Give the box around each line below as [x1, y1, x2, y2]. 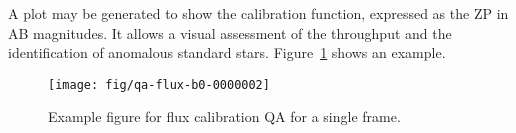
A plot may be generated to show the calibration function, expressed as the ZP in [8, 3, 509, 23]
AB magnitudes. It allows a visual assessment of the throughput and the [8, 22, 452, 43]
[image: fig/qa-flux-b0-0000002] [48, 77, 270, 92]
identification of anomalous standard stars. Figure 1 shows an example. [8, 42, 446, 63]
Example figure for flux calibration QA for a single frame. [48, 106, 401, 127]
